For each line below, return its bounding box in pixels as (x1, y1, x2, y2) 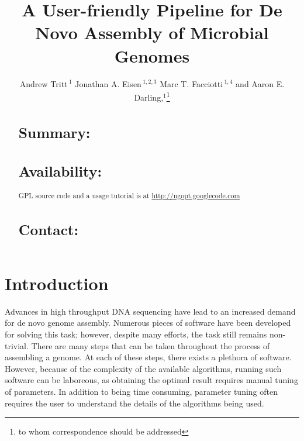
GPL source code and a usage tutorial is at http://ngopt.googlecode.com (18, 190, 240, 200)
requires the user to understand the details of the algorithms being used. (5, 397, 264, 409)
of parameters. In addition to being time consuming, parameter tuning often (5, 385, 278, 397)
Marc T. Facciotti (160, 77, 223, 89)
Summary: (18, 122, 91, 142)
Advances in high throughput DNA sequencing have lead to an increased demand (5, 305, 296, 317)
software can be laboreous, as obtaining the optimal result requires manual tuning (5, 374, 298, 386)
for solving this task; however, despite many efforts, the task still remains (5, 328, 267, 340)
